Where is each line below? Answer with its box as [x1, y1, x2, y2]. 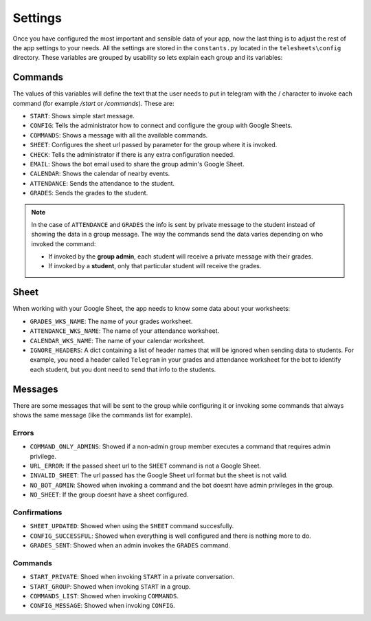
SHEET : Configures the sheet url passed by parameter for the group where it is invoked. [30, 141, 278, 149]
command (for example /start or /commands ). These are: [12, 99, 175, 107]
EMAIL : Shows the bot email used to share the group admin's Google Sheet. [30, 160, 245, 168]
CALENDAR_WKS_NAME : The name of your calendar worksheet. [30, 336, 205, 345]
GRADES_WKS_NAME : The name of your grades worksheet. [30, 317, 193, 325]
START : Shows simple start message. [30, 112, 135, 120]
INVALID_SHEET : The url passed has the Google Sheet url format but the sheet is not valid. [30, 471, 289, 479]
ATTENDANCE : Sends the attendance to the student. [30, 179, 175, 187]
